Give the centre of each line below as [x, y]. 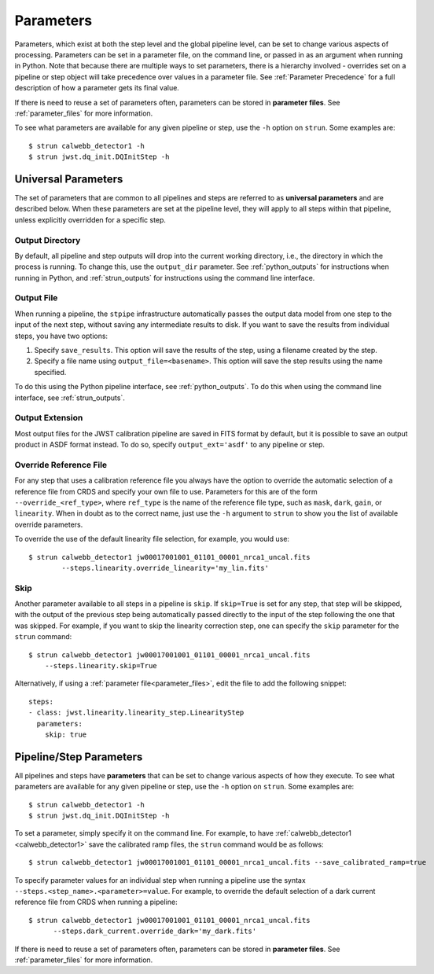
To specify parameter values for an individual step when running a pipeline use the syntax [160, 880]
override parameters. [49, 524]
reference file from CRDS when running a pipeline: [96, 902]
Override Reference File [61, 465]
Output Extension [49, 418]
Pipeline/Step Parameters [79, 757]
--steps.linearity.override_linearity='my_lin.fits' [165, 568]
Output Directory [48, 240]
